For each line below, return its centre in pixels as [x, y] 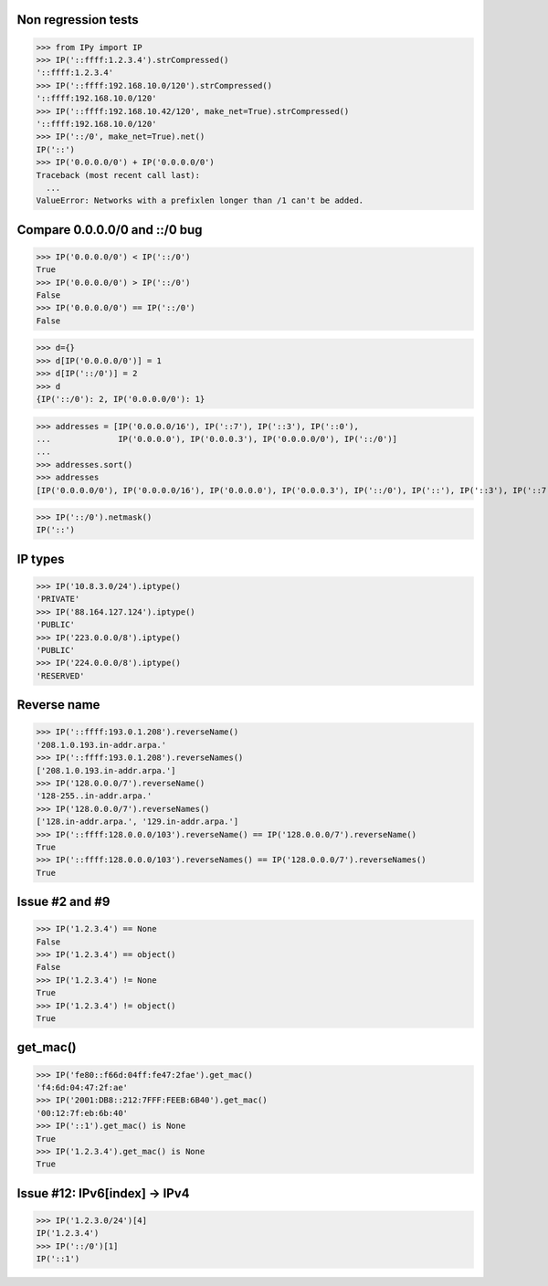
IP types [41, 559]
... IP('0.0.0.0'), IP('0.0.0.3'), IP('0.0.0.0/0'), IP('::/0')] [216, 439]
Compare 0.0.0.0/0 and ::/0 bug [110, 230]
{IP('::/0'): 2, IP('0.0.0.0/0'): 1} [121, 399]
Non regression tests [78, 20]
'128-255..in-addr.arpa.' [94, 796]
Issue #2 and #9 [63, 902]
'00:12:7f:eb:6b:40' [82, 1113]
